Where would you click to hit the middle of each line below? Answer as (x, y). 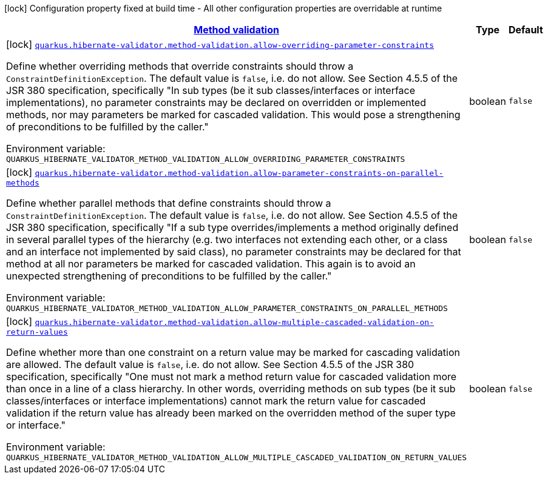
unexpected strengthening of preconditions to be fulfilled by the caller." (169, 276)
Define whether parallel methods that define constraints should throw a (169, 203)
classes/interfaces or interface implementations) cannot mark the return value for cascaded (216, 401)
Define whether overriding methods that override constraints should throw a (180, 66)
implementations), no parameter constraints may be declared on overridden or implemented (216, 102)
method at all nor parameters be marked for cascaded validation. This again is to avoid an (211, 264)
